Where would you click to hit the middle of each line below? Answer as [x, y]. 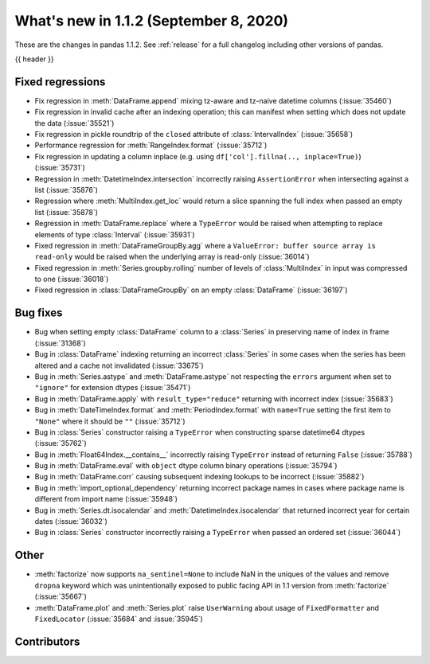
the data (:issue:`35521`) [74, 123]
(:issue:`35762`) [61, 443]
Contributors [47, 641]
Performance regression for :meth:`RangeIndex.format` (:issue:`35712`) [151, 145]
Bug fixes [39, 313]
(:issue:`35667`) [61, 596]
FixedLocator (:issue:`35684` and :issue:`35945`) [119, 619]
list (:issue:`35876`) [66, 189]
